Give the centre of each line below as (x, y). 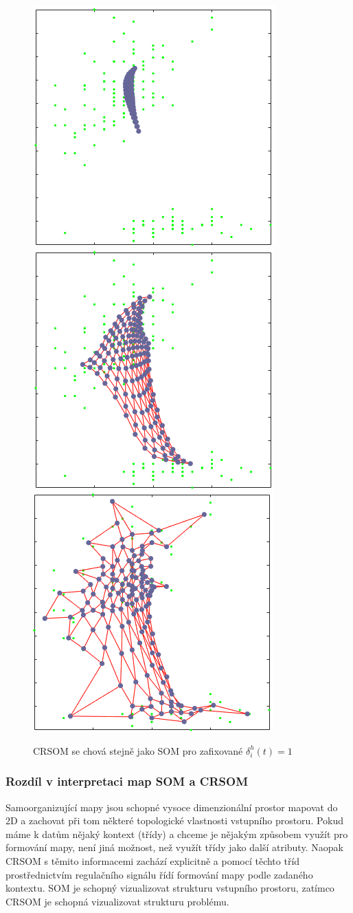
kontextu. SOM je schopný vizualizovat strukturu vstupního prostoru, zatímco (170, 888)
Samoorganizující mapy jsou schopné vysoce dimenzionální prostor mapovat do (172, 807)
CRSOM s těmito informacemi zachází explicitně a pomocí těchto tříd (153, 860)
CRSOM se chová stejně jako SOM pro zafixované (138, 750)
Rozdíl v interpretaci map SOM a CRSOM (127, 781)
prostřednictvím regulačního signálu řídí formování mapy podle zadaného (159, 874)
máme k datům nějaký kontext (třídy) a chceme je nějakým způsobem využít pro (177, 834)
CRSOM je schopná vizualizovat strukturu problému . (117, 901)
